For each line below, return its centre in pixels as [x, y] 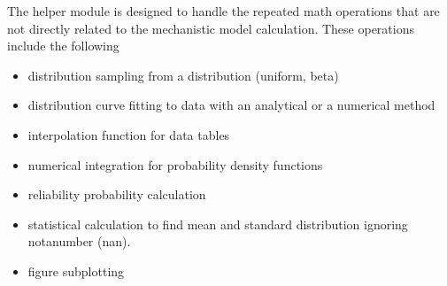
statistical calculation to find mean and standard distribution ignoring [218, 224]
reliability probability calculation [117, 194]
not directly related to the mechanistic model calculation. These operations [211, 28]
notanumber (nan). [79, 241]
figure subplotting [76, 271]
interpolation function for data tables [129, 134]
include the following [63, 46]
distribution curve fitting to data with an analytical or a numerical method [231, 105]
